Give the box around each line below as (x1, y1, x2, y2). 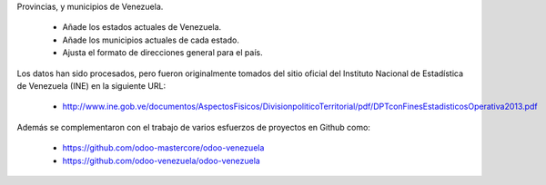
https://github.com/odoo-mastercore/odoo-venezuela (62, 142, 265, 153)
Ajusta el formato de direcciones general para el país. (62, 47, 263, 58)
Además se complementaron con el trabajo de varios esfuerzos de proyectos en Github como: (16, 122, 370, 132)
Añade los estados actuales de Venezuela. (62, 22, 222, 33)
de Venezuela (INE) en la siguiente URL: (16, 80, 167, 91)
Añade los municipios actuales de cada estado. (62, 34, 240, 45)
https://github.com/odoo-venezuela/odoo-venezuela (62, 155, 261, 166)
